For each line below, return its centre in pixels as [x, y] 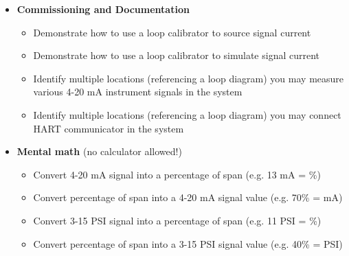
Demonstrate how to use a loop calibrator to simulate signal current [176, 55]
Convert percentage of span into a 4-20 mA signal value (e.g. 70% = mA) [188, 197]
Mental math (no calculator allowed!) [99, 151]
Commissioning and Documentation [103, 9]
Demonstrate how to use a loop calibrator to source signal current [172, 32]
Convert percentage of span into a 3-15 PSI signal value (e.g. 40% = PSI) [188, 243]
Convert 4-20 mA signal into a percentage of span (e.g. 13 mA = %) [177, 174]
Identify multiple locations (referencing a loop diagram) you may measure [189, 78]
